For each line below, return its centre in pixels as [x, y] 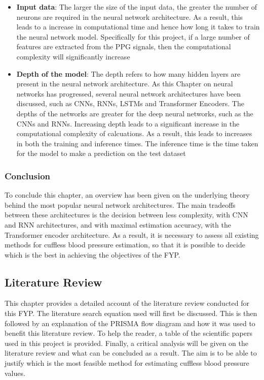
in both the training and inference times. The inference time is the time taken [137, 143]
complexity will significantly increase [73, 56]
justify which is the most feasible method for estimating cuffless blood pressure [127, 363]
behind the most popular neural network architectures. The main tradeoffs [120, 204]
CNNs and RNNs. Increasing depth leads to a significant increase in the [128, 123]
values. [15, 373]
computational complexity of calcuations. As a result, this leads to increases [134, 133]
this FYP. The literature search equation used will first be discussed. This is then [131, 313]
